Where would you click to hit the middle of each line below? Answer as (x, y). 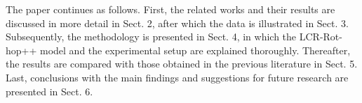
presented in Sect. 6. (49, 91)
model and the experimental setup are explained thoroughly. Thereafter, (195, 50)
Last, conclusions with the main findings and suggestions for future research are (177, 77)
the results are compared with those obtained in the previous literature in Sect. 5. (182, 64)
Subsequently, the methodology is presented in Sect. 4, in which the (151, 37)
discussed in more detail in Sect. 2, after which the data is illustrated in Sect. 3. (177, 23)
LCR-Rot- (321, 37)
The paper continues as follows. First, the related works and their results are (170, 9)
